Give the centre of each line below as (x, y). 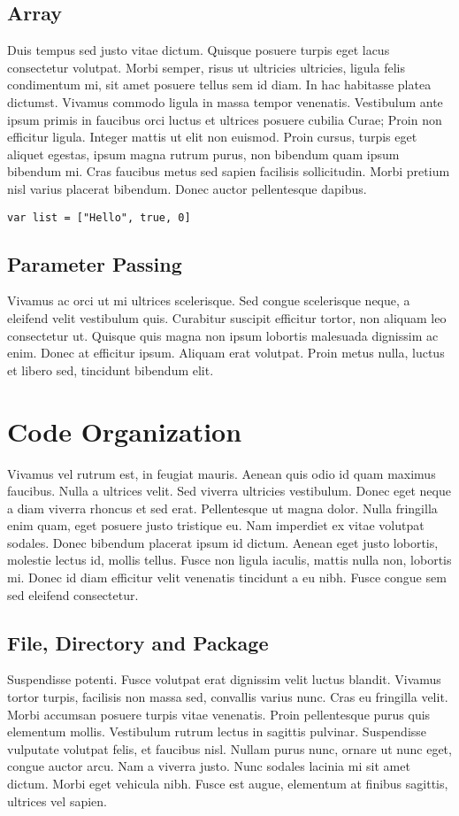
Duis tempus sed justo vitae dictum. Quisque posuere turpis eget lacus (199, 50)
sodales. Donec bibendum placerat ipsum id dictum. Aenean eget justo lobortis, (223, 542)
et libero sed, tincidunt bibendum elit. (111, 370)
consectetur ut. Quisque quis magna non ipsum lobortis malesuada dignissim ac (223, 335)
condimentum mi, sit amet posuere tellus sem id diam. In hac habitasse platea (219, 85)
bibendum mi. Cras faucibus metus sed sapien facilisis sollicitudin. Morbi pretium (229, 171)
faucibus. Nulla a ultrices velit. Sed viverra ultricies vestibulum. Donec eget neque (229, 491)
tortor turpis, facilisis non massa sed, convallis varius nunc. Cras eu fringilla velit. (228, 697)
